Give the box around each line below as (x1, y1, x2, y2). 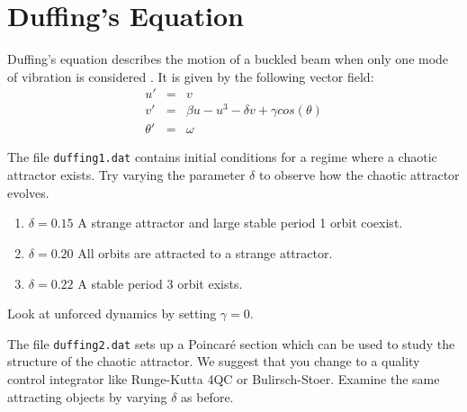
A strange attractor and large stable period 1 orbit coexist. (77, 213, 403, 232)
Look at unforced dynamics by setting (7, 304, 217, 323)
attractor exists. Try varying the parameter (7, 166, 246, 184)
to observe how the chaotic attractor (258, 166, 460, 184)
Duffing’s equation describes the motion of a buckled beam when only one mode (7, 49, 449, 68)
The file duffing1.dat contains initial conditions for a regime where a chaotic (7, 148, 437, 166)
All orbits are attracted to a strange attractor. (77, 243, 333, 262)
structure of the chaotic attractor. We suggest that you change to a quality (7, 352, 420, 371)
